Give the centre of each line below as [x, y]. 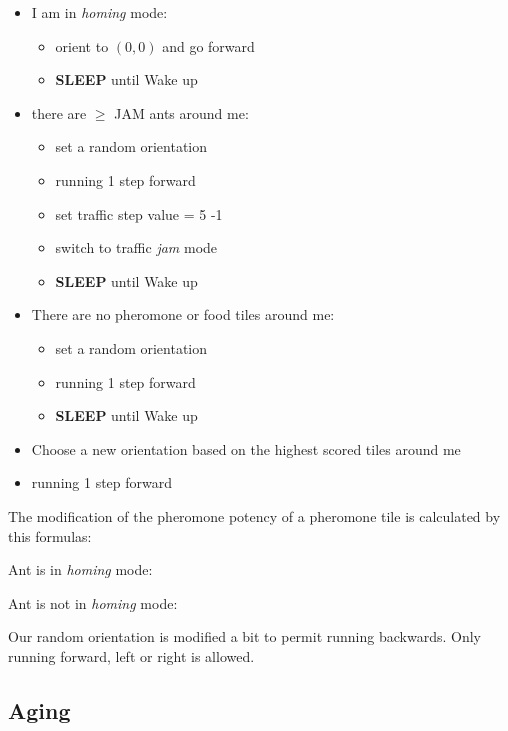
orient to [82, 45]
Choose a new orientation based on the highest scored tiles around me [246, 448]
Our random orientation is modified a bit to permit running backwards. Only [244, 636]
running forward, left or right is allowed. [131, 655]
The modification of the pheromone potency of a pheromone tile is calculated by [254, 515]
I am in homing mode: [99, 12]
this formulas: [50, 535]
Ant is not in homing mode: [93, 602]
